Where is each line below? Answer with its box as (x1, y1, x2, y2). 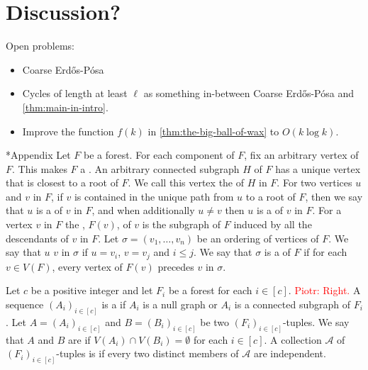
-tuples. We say (282, 314, 350, 329)
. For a (312, 203, 342, 218)
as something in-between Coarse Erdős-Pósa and (143, 86, 355, 101)
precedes (157, 259, 194, 274)
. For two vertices (277, 175, 352, 190)
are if (68, 332, 91, 347)
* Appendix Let (6, 147, 71, 162)
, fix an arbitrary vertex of (244, 147, 359, 162)
